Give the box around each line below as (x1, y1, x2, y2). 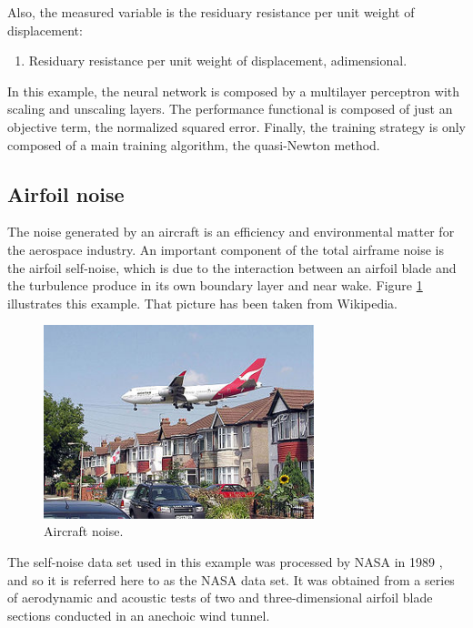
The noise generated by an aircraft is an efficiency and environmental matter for (7, 222, 455, 241)
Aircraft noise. (44, 522, 124, 541)
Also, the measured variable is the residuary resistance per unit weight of (7, 3, 415, 21)
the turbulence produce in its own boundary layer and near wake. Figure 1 (7, 276, 423, 295)
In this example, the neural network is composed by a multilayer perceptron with (7, 81, 460, 100)
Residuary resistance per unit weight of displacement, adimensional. (28, 51, 408, 70)
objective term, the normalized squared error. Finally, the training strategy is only (7, 116, 466, 136)
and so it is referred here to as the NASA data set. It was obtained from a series (7, 570, 455, 589)
